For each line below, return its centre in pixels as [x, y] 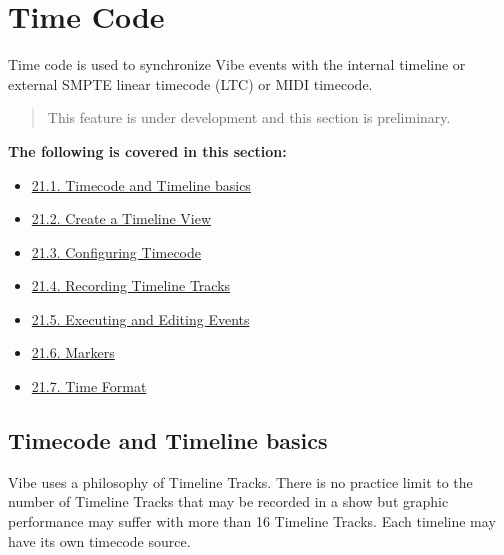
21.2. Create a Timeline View [121, 218]
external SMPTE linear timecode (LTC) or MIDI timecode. [190, 83]
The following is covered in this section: [147, 150]
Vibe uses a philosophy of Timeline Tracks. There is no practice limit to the [240, 481]
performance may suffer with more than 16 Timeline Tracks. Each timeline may [252, 521]
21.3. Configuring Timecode [116, 251]
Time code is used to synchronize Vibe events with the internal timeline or [237, 64]
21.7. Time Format [89, 386]
